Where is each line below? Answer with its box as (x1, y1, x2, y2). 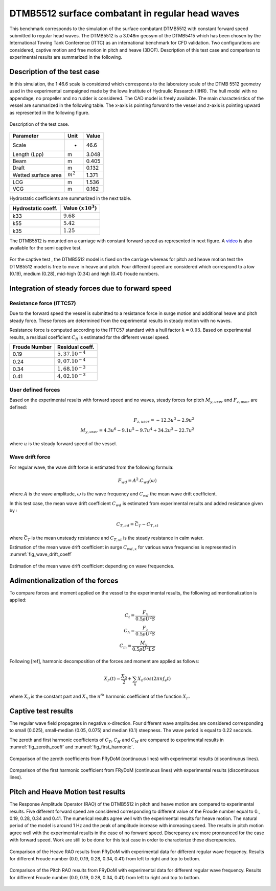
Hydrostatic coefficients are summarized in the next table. (9, 195, 132, 201)
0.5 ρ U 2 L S (132, 645, 155, 652)
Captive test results (9, 706, 74, 715)
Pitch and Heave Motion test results (9, 788, 126, 796)
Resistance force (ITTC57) (9, 300, 76, 307)
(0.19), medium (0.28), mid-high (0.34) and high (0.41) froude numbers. (9, 271, 159, 277)
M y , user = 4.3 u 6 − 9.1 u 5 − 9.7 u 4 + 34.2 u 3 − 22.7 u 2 (80, 427, 194, 435)
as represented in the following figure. (9, 109, 90, 116)
